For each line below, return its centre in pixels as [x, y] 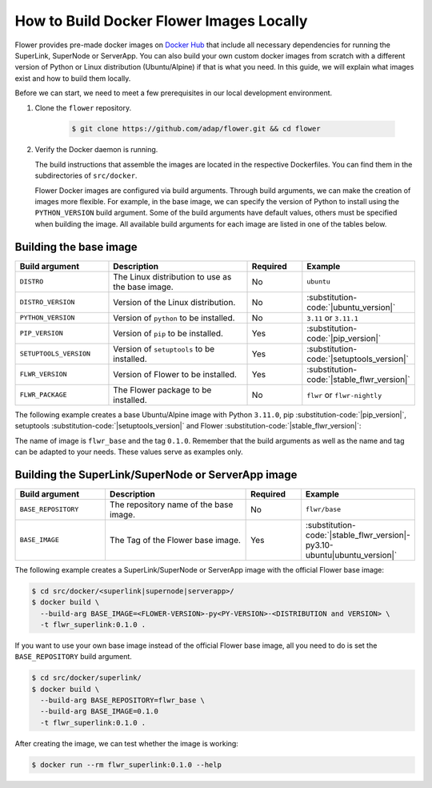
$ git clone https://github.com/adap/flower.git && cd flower [196, 129]
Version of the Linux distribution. [174, 302]
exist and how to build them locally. [73, 78]
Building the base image [76, 247]
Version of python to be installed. [174, 318]
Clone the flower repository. [83, 107]
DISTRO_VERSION [47, 302]
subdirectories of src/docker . [86, 175]
